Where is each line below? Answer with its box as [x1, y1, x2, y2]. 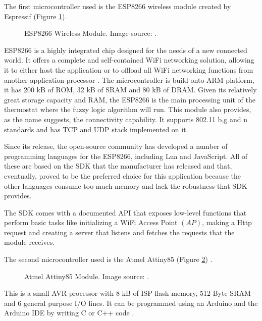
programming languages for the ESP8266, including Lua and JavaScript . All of [4, 150, 248, 161]
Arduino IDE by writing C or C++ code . [4, 307, 134, 318]
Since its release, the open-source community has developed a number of [4, 141, 228, 151]
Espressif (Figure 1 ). [4, 11, 67, 21]
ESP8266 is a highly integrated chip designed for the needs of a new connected [4, 44, 247, 55]
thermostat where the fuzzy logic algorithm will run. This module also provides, [4, 104, 251, 115]
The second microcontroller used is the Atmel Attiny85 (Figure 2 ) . [4, 254, 213, 264]
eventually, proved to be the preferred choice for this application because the [4, 170, 241, 181]
